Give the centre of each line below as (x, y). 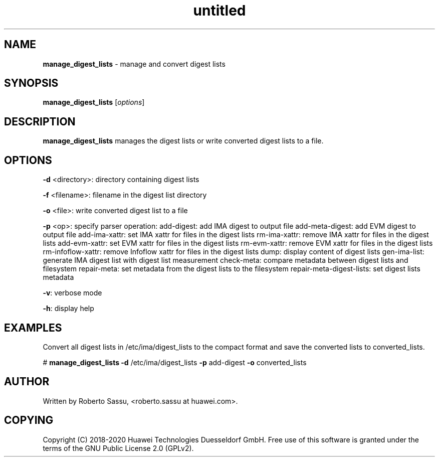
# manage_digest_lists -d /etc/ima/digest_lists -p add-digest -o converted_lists (175, 362)
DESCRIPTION (40, 121)
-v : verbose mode (72, 293)
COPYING (29, 420)
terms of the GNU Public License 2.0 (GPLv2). (118, 448)
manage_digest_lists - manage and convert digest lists (134, 64)
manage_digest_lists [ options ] (94, 102)
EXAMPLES (33, 328)
